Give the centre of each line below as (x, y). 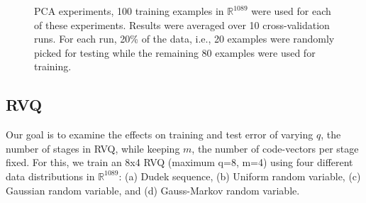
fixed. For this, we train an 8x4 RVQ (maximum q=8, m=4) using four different (179, 162)
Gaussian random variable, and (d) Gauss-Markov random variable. (153, 190)
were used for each (291, 11)
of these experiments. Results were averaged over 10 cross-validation (182, 24)
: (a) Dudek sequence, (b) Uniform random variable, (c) (240, 176)
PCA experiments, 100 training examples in (129, 11)
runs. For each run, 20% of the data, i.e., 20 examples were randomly (184, 39)
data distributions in (50, 176)
